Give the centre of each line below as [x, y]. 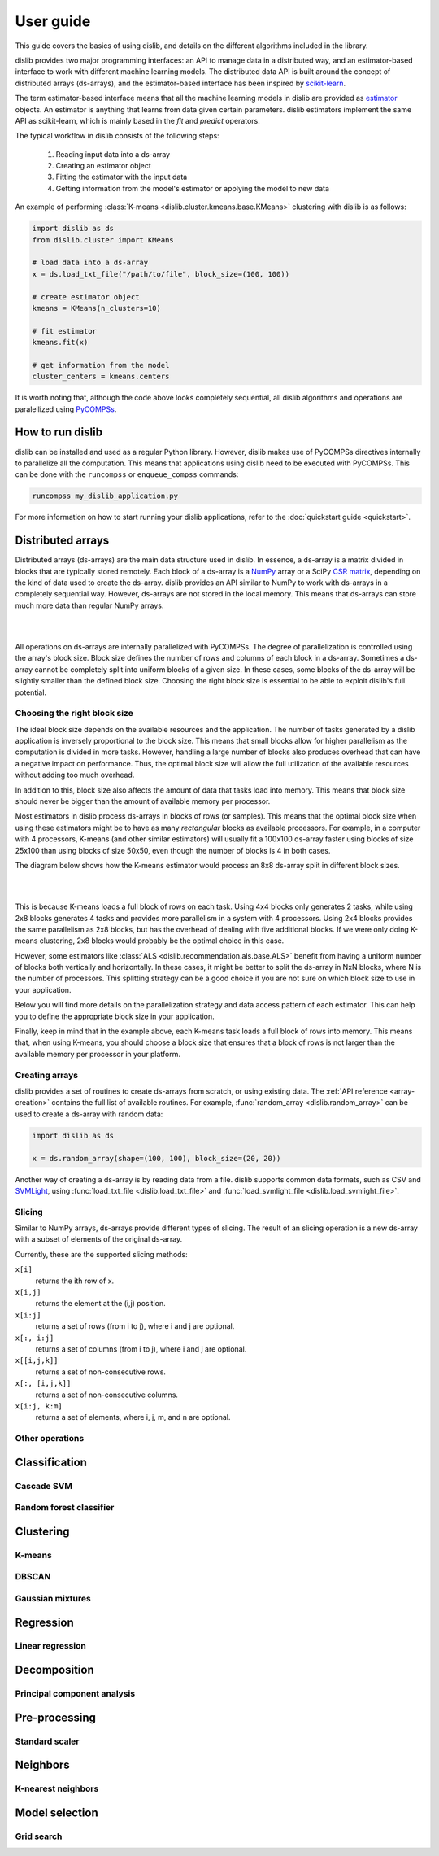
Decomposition [54, 1670]
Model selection [57, 1812]
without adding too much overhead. [75, 775]
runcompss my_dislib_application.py [105, 496]
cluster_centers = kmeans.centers [101, 377]
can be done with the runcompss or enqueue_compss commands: [127, 474]
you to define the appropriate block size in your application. [115, 1016]
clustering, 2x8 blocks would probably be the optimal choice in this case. [162, 941]
